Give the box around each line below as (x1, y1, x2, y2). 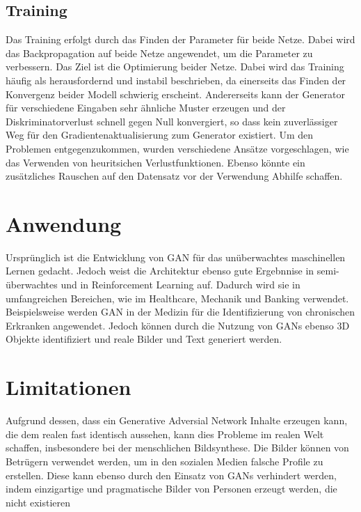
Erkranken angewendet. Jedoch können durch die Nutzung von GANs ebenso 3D (6, 318, 350, 332)
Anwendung (6, 209, 122, 238)
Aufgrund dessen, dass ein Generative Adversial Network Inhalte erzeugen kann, (6, 413, 348, 428)
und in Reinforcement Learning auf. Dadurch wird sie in (61, 277, 300, 292)
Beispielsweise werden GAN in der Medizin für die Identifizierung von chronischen (6, 304, 355, 319)
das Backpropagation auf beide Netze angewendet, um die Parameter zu (6, 45, 313, 60)
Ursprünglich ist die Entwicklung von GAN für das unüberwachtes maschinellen (6, 249, 346, 264)
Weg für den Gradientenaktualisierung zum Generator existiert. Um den (6, 127, 314, 142)
